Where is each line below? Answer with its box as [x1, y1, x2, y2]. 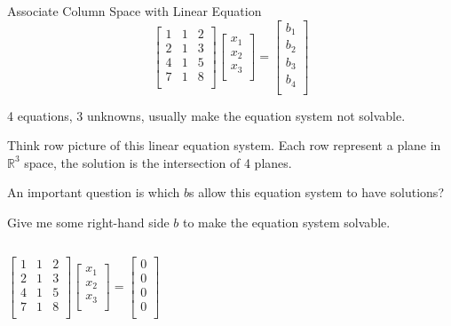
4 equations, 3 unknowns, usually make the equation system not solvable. [7, 106, 406, 124]
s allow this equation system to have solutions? [188, 183, 444, 202]
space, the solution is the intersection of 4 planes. [24, 153, 292, 171]
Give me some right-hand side [7, 212, 170, 231]
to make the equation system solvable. [183, 212, 391, 231]
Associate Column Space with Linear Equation [7, 2, 262, 20]
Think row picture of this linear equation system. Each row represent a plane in [7, 136, 441, 155]
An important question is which [7, 183, 180, 202]
